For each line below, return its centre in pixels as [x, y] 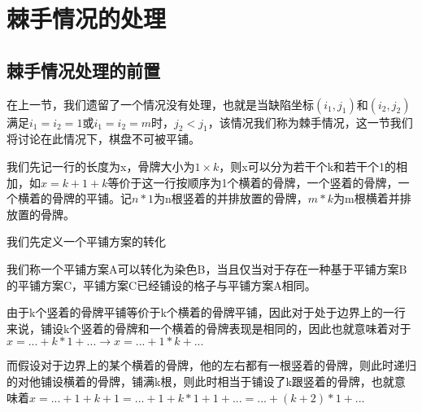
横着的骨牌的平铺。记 [74, 198]
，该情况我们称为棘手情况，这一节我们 [310, 122]
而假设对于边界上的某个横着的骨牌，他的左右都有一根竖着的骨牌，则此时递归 [211, 365]
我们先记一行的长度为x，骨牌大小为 [101, 166]
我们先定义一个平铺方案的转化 [86, 241]
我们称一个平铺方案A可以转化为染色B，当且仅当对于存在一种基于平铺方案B [207, 268]
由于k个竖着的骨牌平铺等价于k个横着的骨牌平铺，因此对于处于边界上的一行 [206, 312]
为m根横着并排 [372, 198]
